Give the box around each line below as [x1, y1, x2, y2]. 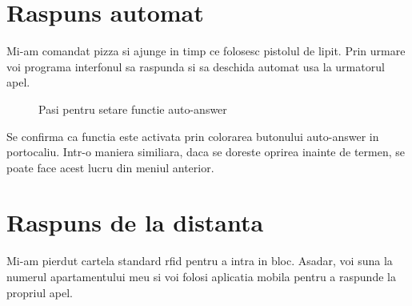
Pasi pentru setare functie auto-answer [38, 100, 227, 117]
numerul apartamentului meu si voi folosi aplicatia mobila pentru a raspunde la [6, 268, 396, 284]
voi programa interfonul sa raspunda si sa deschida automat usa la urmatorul [6, 58, 385, 74]
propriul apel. [6, 284, 73, 300]
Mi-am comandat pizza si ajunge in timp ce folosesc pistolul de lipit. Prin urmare [6, 42, 406, 59]
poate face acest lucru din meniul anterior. [6, 159, 214, 175]
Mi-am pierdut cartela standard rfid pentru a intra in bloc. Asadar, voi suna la [6, 252, 393, 269]
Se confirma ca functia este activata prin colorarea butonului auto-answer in [6, 127, 379, 144]
